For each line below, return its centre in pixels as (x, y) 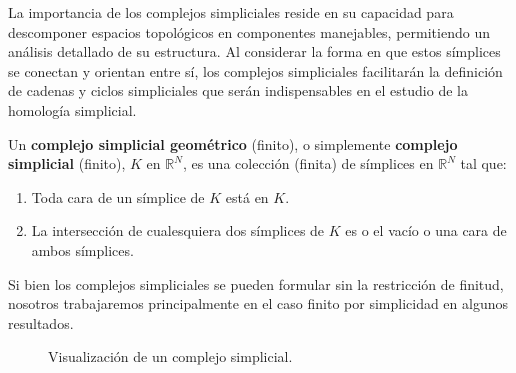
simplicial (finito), (67, 163)
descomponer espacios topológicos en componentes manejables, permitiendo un (249, 31)
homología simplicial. (72, 109)
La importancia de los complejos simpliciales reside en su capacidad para (231, 12)
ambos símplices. (82, 249)
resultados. (41, 322)
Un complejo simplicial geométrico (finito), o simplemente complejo (233, 143)
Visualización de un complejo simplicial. (170, 356)
